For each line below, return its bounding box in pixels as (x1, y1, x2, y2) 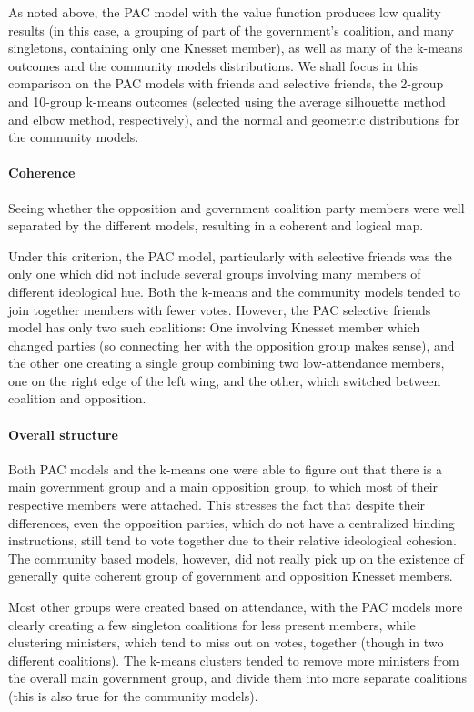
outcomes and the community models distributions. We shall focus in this (8, 56, 419, 75)
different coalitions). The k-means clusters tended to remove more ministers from (8, 650, 459, 669)
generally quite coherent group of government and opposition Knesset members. (8, 566, 453, 585)
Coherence (8, 163, 76, 182)
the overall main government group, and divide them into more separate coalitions (8, 668, 467, 687)
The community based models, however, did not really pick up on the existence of (8, 548, 464, 567)
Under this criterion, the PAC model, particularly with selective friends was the (8, 246, 452, 265)
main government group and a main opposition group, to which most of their (8, 477, 439, 496)
